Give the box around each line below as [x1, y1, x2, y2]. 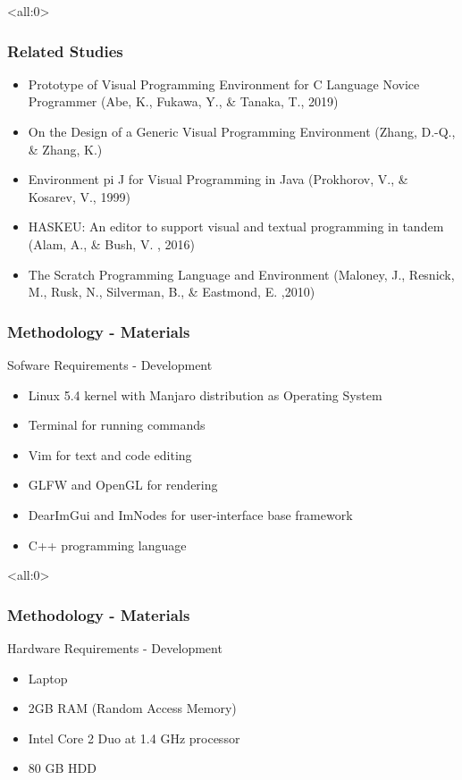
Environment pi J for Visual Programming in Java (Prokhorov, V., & [28, 170, 408, 189]
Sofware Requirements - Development [7, 355, 213, 373]
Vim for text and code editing [28, 445, 192, 464]
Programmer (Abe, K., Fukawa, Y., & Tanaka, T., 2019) [28, 92, 339, 111]
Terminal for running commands [28, 415, 206, 434]
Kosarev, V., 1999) [28, 187, 130, 205]
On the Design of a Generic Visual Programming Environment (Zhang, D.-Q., [28, 122, 456, 140]
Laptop [28, 668, 68, 687]
